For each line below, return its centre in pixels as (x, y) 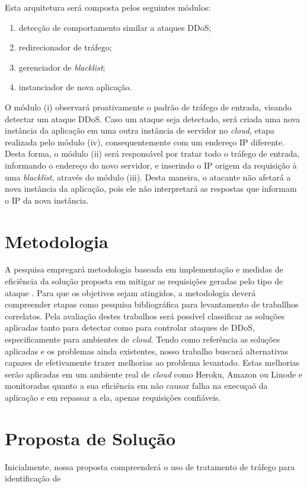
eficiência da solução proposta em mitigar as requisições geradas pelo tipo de (144, 281)
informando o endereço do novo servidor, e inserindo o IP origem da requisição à (151, 165)
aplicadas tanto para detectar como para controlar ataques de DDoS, (130, 327)
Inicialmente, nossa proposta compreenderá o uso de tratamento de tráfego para (150, 466)
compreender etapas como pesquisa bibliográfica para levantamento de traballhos (152, 304)
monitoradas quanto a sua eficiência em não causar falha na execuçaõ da (136, 386)
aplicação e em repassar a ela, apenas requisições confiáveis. (113, 397)
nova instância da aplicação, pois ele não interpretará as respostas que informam (151, 188)
